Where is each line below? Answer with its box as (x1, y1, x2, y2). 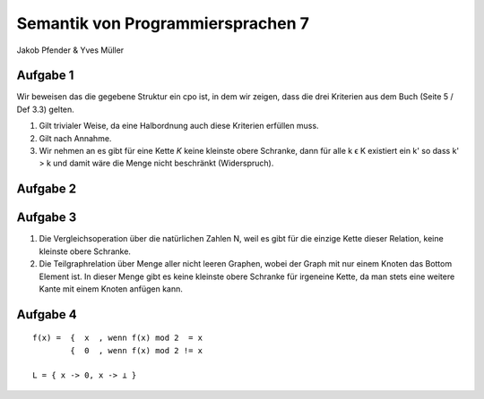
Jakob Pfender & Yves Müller (16, 45, 125, 55)
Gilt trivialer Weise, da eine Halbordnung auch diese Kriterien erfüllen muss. (39, 121, 319, 132)
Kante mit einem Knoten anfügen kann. (39, 283, 183, 294)
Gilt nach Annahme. (39, 132, 112, 143)
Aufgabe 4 (16, 307, 78, 322)
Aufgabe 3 (16, 210, 77, 225)
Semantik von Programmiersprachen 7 (16, 13, 309, 33)
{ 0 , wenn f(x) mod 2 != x (70, 345, 203, 355)
